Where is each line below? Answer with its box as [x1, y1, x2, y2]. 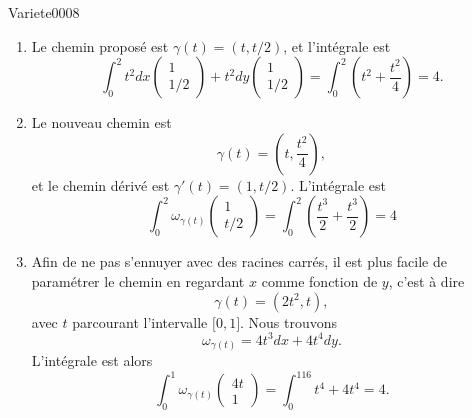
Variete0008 [8, 2, 80, 22]
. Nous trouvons [240, 311, 338, 332]
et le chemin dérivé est [31, 174, 170, 195]
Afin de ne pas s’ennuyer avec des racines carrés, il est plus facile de [31, 251, 447, 272]
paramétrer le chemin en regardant [31, 270, 245, 291]
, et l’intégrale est [283, 35, 391, 56]
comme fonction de [261, 270, 378, 291]
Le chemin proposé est [31, 35, 169, 56]
